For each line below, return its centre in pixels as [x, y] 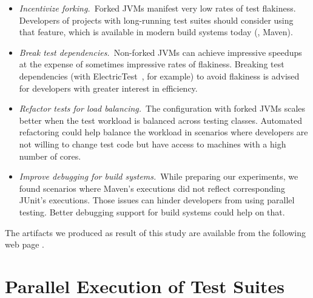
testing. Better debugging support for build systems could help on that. [152, 212]
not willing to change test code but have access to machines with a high [153, 144]
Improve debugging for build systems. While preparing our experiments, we [159, 176]
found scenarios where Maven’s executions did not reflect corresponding [152, 188]
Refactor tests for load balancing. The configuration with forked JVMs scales [162, 108]
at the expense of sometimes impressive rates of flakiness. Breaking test [152, 64]
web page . [25, 244]
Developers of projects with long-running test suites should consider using [156, 20]
